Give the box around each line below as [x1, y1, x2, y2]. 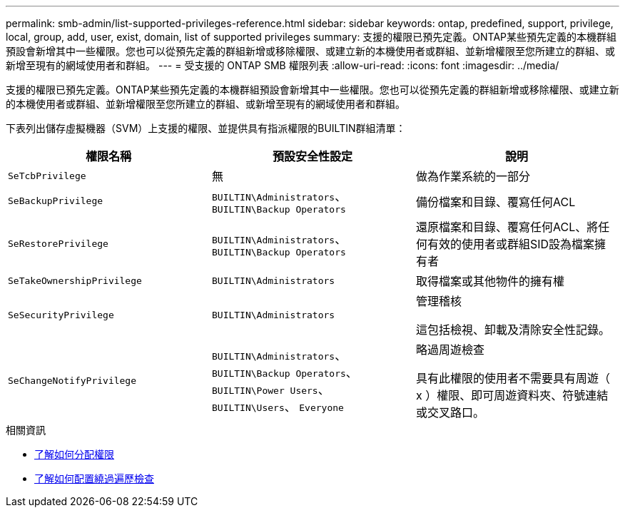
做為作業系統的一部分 [415, 169, 530, 183]
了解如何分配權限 [34, 448, 114, 460]
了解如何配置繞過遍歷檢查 [34, 472, 154, 484]
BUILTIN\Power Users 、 [211, 382, 330, 397]
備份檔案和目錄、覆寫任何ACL [415, 194, 576, 209]
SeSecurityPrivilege [8, 309, 114, 320]
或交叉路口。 [415, 405, 484, 420]
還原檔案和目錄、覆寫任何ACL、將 [415, 220, 599, 234]
